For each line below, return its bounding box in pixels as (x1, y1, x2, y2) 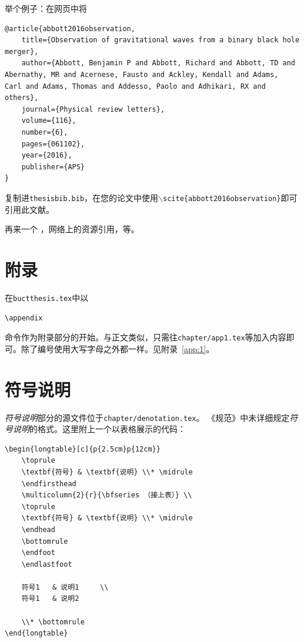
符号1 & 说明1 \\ (21, 583, 109, 591)
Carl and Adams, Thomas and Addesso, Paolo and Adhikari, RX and (5, 82, 266, 91)
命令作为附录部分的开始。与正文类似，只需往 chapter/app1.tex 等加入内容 (5, 331, 286, 343)
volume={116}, (21, 116, 76, 125)
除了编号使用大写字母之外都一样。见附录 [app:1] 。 (21, 342, 215, 355)
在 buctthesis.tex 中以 (5, 291, 89, 303)
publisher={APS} (21, 162, 85, 171)
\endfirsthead (21, 479, 76, 488)
